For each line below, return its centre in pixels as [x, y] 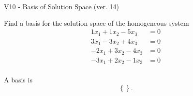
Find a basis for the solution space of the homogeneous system [96, 23]
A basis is [18, 80]
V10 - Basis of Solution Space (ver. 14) [61, 6]
